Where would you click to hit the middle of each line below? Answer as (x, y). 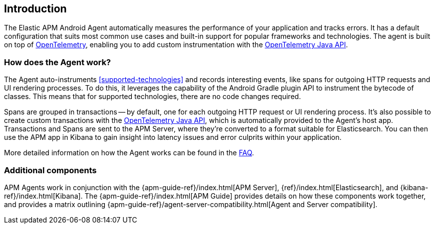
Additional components (50, 170)
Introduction (35, 9)
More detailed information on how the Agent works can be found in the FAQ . (129, 153)
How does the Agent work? (58, 62)
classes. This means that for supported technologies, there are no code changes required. (153, 97)
